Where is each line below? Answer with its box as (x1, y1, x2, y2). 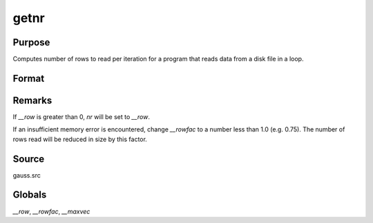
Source (12, 153, 45, 164)
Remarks (12, 94, 52, 106)
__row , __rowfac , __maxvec (12, 207, 90, 215)
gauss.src (12, 171, 41, 179)
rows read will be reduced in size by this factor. (12, 135, 148, 143)
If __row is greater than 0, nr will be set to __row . (12, 112, 150, 120)
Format (12, 72, 45, 84)
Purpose (12, 36, 50, 48)
